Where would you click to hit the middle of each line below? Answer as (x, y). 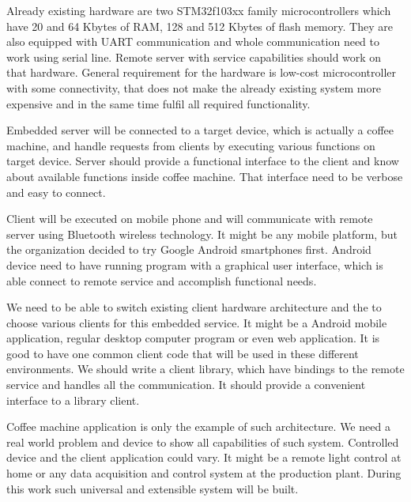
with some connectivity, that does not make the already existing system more (194, 87)
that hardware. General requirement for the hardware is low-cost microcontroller (202, 72)
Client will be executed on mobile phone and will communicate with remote (190, 219)
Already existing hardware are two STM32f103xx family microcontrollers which (199, 10)
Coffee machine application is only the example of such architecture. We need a (198, 427)
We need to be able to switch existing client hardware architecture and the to (194, 307)
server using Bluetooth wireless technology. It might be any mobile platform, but (202, 234)
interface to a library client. (73, 400)
